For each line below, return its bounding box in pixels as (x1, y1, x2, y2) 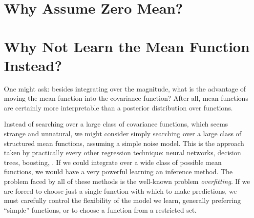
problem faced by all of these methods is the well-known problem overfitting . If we (4, 176, 250, 186)
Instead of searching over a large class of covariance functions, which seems (4, 119, 228, 129)
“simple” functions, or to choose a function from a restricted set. (4, 204, 197, 215)
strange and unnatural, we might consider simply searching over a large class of (4, 128, 242, 139)
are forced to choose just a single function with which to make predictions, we (4, 185, 237, 196)
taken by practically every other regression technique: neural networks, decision (4, 147, 241, 158)
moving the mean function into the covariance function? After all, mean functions (4, 93, 248, 103)
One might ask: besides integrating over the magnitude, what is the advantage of (4, 83, 246, 93)
